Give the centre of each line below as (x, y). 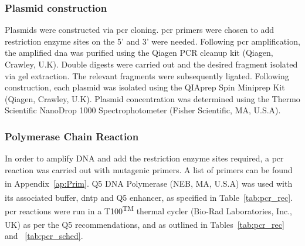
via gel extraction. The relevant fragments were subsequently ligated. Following (147, 75)
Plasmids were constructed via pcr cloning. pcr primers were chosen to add (139, 30)
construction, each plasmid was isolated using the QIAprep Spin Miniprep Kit (145, 87)
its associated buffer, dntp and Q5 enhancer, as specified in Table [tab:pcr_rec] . (149, 197)
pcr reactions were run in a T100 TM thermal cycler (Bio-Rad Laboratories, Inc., (148, 210)
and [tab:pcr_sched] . (44, 236)
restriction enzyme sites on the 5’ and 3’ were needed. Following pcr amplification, (152, 41)
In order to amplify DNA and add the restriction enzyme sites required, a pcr (144, 158)
